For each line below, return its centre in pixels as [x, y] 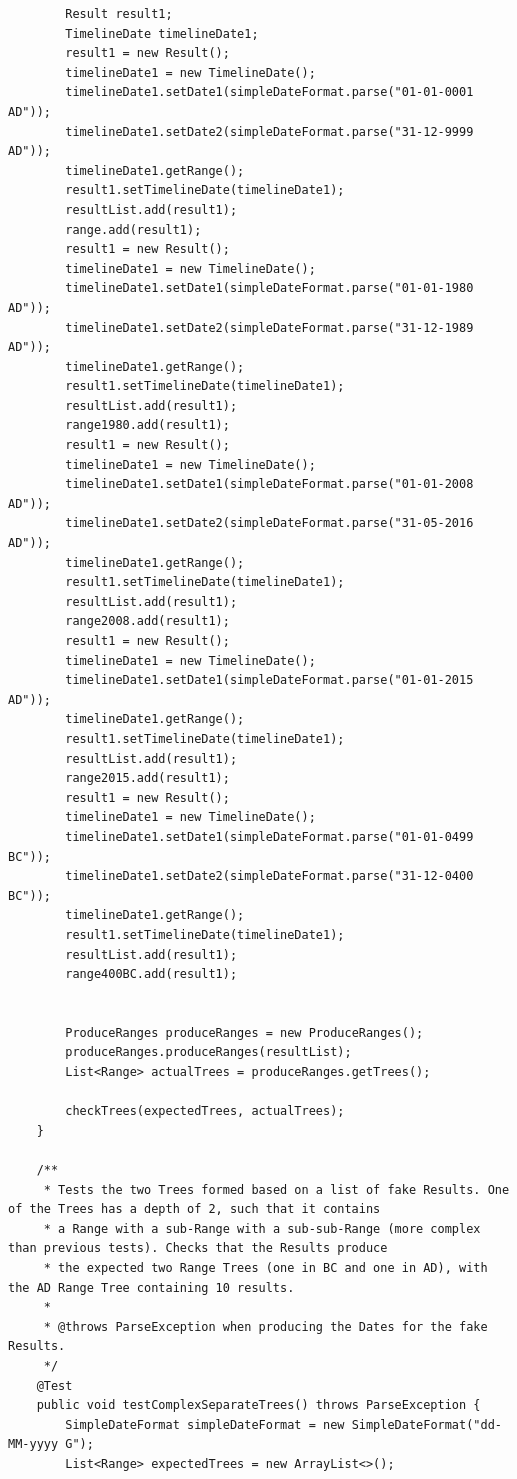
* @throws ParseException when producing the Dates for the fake [265, 1326]
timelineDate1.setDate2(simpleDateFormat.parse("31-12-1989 [269, 327]
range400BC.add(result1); [151, 974]
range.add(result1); [133, 229]
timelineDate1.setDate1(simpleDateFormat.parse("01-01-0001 [269, 92]
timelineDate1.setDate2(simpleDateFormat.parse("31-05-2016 [269, 523]
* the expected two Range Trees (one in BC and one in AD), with [265, 1268]
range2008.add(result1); [147, 621]
